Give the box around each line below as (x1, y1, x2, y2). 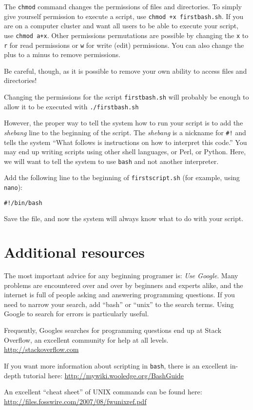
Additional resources (4, 242, 145, 262)
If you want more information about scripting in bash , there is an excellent (4, 360, 228, 370)
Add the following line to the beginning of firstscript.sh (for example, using (4, 172, 240, 183)
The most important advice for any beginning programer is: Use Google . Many (4, 270, 238, 281)
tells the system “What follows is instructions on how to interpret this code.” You (4, 137, 247, 147)
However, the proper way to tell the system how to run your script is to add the (4, 118, 243, 128)
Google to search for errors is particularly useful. (4, 308, 149, 319)
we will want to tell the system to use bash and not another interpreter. (4, 156, 219, 166)
